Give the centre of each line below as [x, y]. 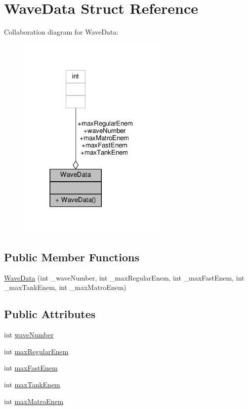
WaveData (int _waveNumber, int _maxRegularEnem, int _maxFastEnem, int [124, 277]
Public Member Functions [72, 257]
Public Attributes [50, 314]
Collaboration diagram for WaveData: [61, 32]
